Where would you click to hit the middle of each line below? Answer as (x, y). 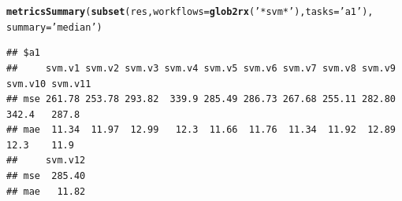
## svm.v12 (46, 161)
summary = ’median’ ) (54, 27)
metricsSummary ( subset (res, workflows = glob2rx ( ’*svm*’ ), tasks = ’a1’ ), (190, 12)
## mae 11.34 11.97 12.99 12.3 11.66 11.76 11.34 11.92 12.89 (201, 130)
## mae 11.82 (46, 191)
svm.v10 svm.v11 (49, 84)
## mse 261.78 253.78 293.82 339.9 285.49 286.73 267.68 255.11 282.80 (201, 99)
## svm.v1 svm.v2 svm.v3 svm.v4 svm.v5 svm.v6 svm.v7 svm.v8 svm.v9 (201, 68)
